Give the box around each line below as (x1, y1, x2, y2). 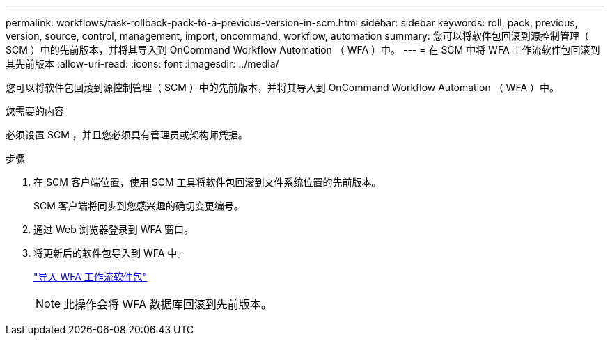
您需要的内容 (6, 105, 64, 117)
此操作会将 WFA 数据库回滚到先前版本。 (63, 297, 272, 311)
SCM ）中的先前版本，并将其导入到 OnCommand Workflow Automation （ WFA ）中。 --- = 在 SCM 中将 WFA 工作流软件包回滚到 (6, 44, 600, 56)
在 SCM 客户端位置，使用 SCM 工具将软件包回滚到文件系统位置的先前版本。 (33, 176, 382, 188)
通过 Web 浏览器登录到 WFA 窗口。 (33, 223, 194, 235)
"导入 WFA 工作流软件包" (33, 271, 148, 283)
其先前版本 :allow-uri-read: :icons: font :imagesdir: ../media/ (6, 58, 279, 70)
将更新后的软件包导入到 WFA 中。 (33, 247, 187, 259)
